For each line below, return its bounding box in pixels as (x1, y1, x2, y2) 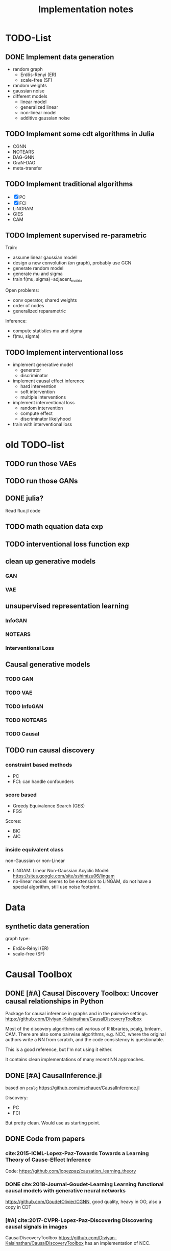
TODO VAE (5, 689, 33, 696)
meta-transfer (12, 165, 42, 171)
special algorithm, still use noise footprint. (12, 884, 101, 890)
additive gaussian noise (20, 115, 70, 121)
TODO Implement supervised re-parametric (5, 231, 147, 240)
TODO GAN (5, 675, 34, 682)
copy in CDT (5, 1204, 32, 1210)
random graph (12, 66, 43, 72)
